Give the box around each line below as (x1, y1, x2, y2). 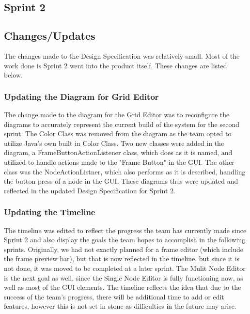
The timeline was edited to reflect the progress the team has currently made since (4, 225, 247, 235)
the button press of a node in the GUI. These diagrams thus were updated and (4, 176, 238, 186)
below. (4, 70, 23, 80)
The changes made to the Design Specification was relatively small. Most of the (4, 50, 240, 61)
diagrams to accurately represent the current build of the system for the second (4, 119, 239, 129)
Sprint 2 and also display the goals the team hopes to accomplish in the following (4, 235, 246, 245)
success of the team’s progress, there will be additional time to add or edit (4, 291, 224, 301)
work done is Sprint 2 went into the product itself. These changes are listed (4, 60, 227, 70)
